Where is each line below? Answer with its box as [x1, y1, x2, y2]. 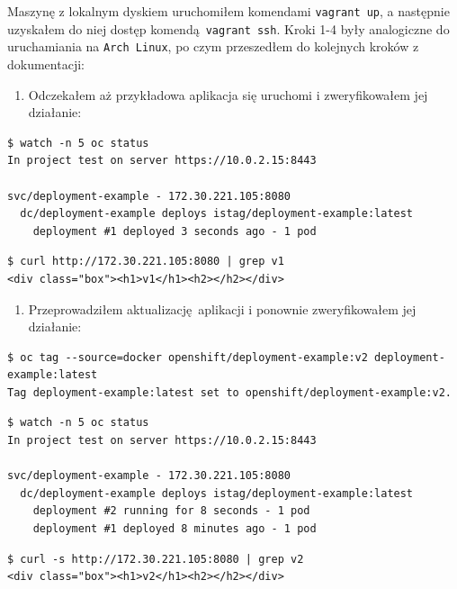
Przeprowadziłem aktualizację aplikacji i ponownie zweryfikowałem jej [28, 299, 417, 318]
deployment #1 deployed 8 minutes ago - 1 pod [32, 522, 317, 536]
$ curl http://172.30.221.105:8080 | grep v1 [7, 255, 284, 268]
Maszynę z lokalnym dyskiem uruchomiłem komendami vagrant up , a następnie [7, 2, 450, 20]
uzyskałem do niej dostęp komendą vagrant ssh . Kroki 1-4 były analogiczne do [7, 19, 450, 38]
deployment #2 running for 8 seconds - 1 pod [32, 504, 310, 518]
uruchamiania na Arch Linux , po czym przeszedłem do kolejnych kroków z [7, 37, 419, 56]
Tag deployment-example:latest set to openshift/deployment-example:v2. [7, 385, 452, 399]
